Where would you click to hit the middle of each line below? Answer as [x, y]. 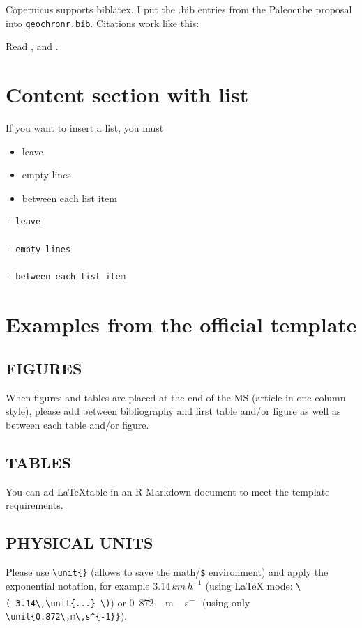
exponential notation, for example [78, 585]
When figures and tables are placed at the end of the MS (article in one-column [176, 397]
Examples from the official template [181, 324]
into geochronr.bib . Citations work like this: [103, 23]
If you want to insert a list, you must [85, 127]
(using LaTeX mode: [249, 585]
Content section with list [127, 94]
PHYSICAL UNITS [80, 543]
